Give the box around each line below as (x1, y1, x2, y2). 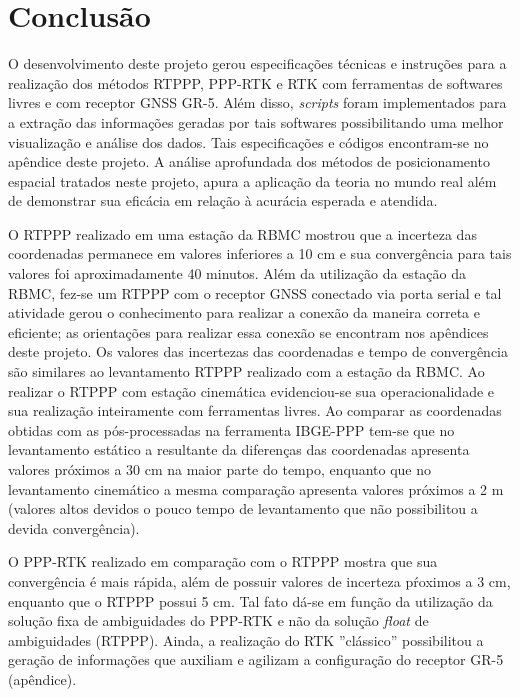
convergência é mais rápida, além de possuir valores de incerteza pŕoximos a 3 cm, (8, 570, 511, 591)
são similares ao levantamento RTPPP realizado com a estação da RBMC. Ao (8, 361, 485, 382)
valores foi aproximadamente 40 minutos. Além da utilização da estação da (8, 263, 466, 284)
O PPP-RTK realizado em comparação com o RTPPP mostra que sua (8, 551, 438, 572)
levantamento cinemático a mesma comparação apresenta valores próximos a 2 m (8, 478, 504, 499)
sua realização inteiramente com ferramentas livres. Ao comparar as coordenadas (8, 400, 502, 421)
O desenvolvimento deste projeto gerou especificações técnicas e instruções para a (8, 53, 507, 74)
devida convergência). (8, 517, 140, 538)
